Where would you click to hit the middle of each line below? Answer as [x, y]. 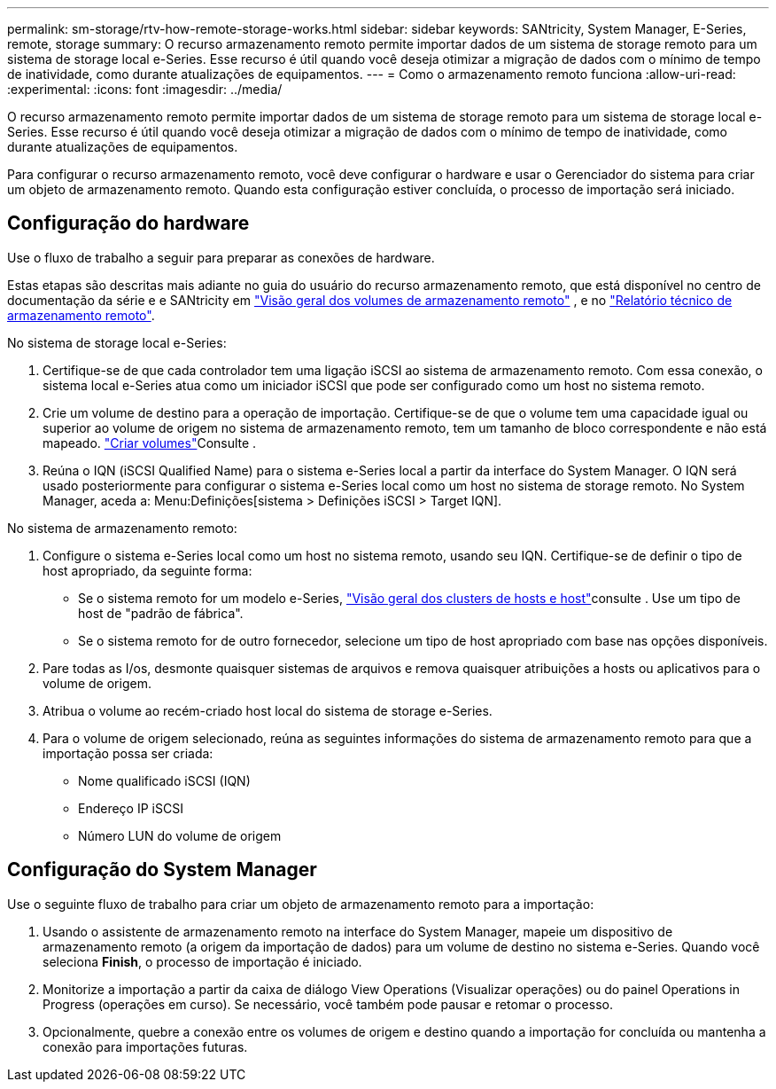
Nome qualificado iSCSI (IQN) [164, 780]
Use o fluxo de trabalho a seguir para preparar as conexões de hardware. [221, 257]
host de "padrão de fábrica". [161, 613]
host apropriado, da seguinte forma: [147, 570]
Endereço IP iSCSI [131, 808]
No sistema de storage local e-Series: [117, 342]
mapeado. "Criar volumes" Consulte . [150, 443]
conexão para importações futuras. [145, 1046]
